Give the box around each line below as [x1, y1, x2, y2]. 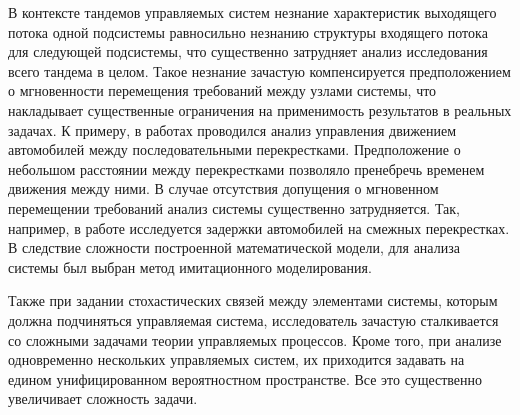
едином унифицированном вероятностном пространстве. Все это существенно [8, 368, 483, 389]
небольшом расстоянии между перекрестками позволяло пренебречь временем [8, 158, 485, 179]
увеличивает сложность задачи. [8, 388, 198, 409]
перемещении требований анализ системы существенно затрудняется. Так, [8, 197, 460, 218]
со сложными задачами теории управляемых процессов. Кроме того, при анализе [8, 329, 502, 350]
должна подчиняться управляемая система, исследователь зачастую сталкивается [8, 309, 499, 330]
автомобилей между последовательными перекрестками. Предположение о [8, 139, 461, 160]
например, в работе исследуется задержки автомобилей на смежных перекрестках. [8, 217, 510, 238]
